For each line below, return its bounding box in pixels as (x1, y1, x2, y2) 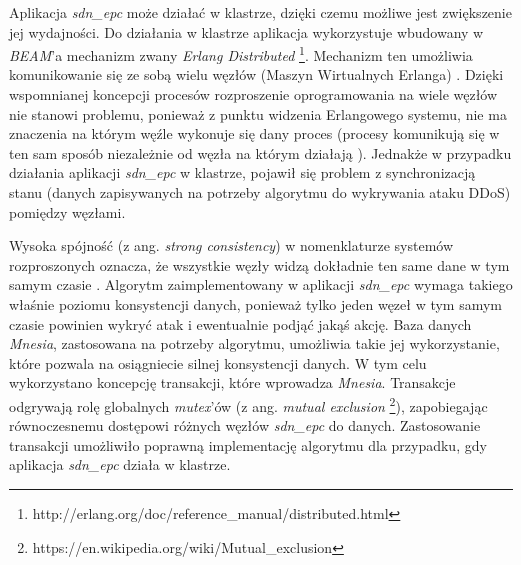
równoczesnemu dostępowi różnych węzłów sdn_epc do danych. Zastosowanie (9, 415, 481, 436)
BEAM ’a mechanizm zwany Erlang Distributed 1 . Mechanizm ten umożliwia (9, 42, 473, 65)
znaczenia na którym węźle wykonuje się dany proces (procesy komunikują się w (9, 123, 500, 144)
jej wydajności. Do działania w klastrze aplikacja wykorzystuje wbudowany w (9, 21, 484, 42)
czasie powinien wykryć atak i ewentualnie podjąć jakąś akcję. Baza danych (9, 313, 472, 334)
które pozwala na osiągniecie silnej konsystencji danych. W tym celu (9, 352, 427, 373)
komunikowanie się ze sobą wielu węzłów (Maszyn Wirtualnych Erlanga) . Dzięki (9, 64, 504, 85)
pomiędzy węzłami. (9, 201, 126, 222)
